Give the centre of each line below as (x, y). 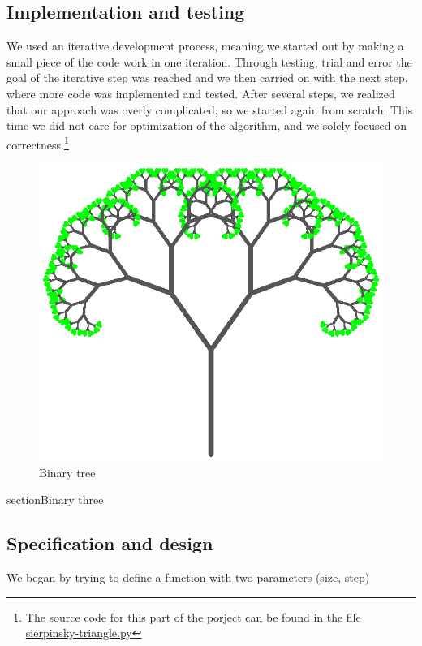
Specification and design (110, 543)
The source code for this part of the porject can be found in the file (193, 616)
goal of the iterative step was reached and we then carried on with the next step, (207, 78)
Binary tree (67, 472)
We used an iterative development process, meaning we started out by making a (205, 46)
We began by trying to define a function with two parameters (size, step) (188, 577)
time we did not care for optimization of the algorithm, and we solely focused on (207, 125)
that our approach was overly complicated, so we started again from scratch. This (210, 109)
